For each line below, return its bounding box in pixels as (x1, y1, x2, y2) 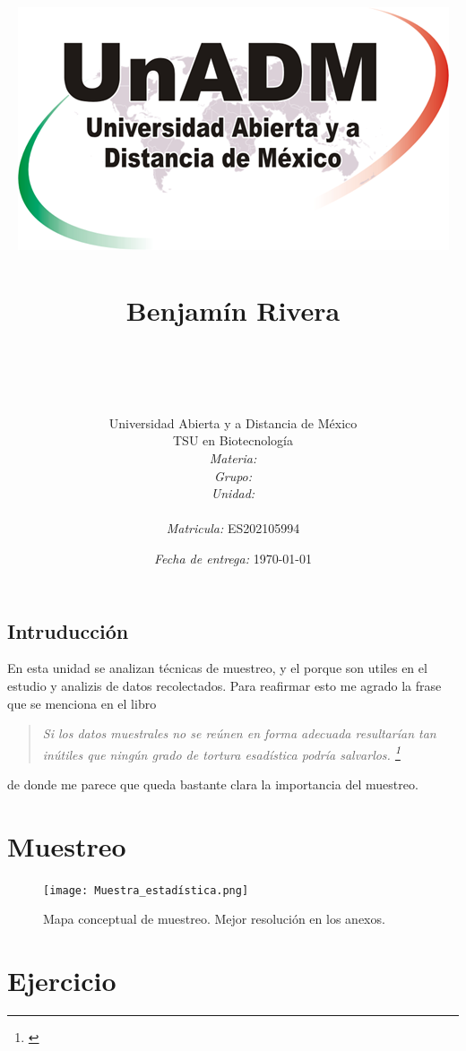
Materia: (209, 449, 257, 468)
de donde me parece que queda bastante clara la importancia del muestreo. (7, 775, 419, 794)
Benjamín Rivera (125, 291, 341, 328)
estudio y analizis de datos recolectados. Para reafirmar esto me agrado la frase (7, 676, 442, 695)
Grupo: (213, 466, 253, 485)
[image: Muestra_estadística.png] (43, 883, 249, 897)
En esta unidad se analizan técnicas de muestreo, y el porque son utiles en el (7, 659, 427, 677)
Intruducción (7, 616, 129, 644)
